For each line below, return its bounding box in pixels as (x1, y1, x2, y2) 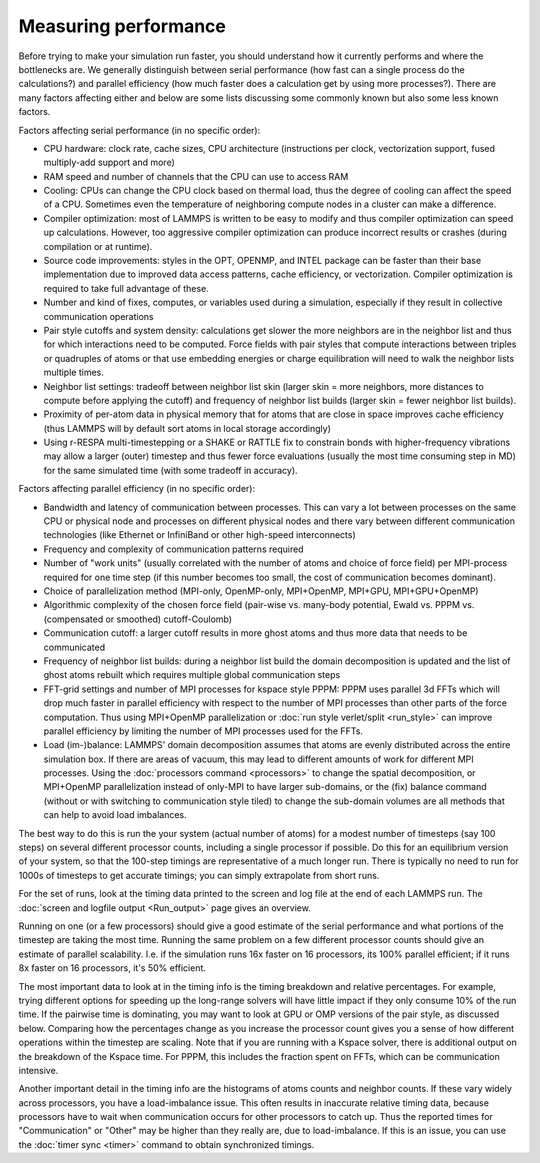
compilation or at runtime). (43, 240, 153, 252)
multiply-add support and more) (43, 156, 175, 169)
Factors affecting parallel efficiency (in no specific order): (18, 483, 256, 495)
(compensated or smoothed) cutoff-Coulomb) (43, 613, 233, 625)
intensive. (18, 1064, 59, 1076)
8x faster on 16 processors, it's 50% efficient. (18, 962, 207, 974)
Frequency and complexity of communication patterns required (43, 543, 304, 555)
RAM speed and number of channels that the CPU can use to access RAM (43, 170, 349, 182)
